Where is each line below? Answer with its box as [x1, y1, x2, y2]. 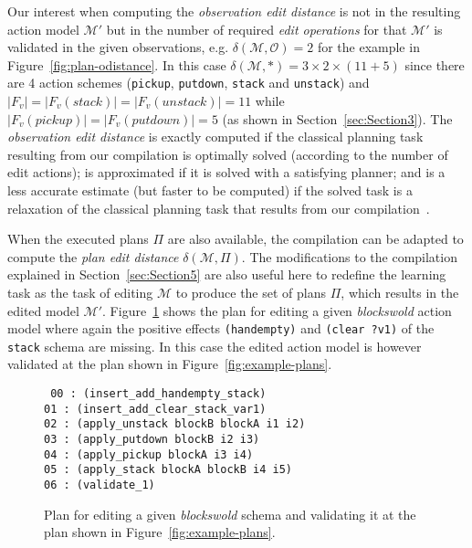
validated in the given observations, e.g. [7, 37, 229, 57]
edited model [7, 300, 79, 320]
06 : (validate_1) [44, 479, 155, 491]
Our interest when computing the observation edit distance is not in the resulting [7, 2, 461, 20]
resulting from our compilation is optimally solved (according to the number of [7, 144, 448, 163]
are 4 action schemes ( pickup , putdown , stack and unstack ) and [7, 73, 370, 92]
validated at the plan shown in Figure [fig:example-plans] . [7, 354, 332, 374]
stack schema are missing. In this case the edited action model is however [7, 336, 422, 355]
